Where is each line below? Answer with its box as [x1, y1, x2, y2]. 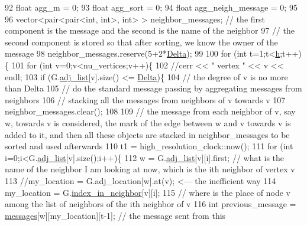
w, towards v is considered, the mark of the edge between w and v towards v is [5, 116, 291, 129]
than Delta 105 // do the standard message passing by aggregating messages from [5, 82, 302, 94]
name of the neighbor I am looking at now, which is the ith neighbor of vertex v [5, 163, 295, 175]
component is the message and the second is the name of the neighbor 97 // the [5, 24, 295, 37]
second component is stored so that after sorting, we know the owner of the [5, 35, 278, 48]
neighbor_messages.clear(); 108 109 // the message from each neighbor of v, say [5, 105, 296, 117]
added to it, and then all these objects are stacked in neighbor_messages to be [5, 128, 290, 140]
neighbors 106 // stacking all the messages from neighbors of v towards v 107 [5, 93, 286, 106]
